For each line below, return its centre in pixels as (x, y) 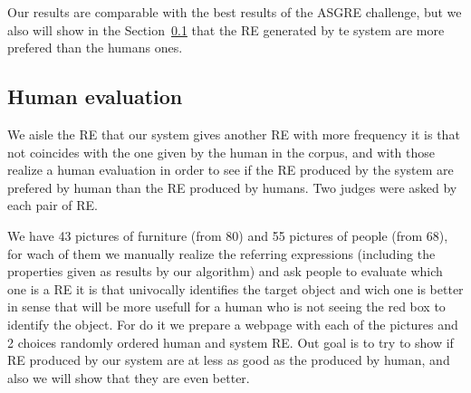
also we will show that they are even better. (129, 377)
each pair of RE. (53, 205)
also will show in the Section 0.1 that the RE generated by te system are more (226, 29)
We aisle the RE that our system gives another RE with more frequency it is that (234, 134)
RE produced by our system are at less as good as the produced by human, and (229, 360)
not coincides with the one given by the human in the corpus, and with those (221, 152)
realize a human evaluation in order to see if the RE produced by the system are (231, 170)
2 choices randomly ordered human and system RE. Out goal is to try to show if (231, 342)
